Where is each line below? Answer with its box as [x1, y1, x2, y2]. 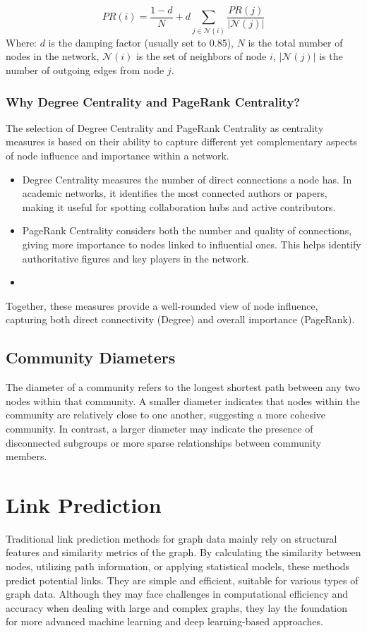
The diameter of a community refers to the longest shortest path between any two [6, 380, 361, 394]
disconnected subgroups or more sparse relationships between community [6, 435, 322, 450]
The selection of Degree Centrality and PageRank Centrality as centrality [6, 120, 324, 135]
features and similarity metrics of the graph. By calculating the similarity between [6, 545, 361, 560]
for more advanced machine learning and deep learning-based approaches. [6, 614, 323, 629]
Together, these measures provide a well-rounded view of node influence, [6, 298, 318, 313]
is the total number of [248, 35, 343, 49]
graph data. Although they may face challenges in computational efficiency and [6, 586, 349, 601]
